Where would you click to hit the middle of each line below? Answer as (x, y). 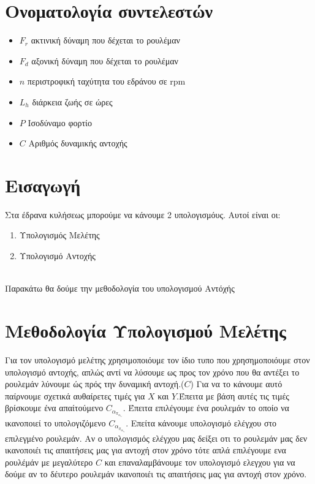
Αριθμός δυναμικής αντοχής (78, 143)
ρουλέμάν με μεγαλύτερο (49, 462)
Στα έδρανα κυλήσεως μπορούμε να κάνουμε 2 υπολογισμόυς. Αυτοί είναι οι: (143, 214)
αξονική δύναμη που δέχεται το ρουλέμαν (105, 60)
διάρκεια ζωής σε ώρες (72, 101)
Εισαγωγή (43, 185)
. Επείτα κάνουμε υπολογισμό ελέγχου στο (201, 422)
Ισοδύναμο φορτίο (60, 122)
